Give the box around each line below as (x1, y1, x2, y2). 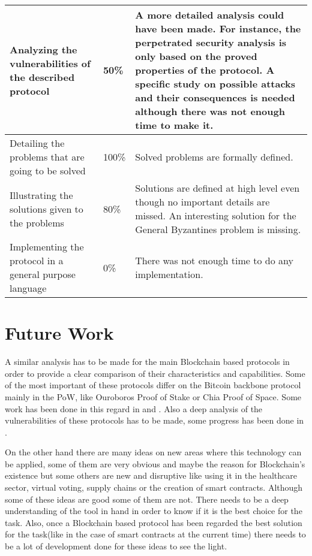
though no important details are (135, 195, 270, 208)
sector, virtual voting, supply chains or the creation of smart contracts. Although (5, 481, 303, 494)
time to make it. (135, 118, 214, 132)
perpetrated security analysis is (135, 35, 287, 49)
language (10, 281, 47, 295)
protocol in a (10, 253, 64, 267)
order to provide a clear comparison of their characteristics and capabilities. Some (5, 367, 305, 379)
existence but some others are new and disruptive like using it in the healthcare (5, 469, 298, 482)
